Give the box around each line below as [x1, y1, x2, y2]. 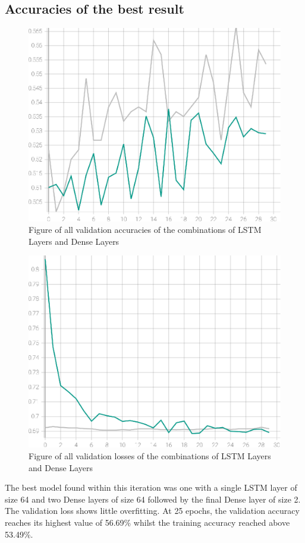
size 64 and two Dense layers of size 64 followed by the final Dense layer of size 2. [5, 493, 301, 505]
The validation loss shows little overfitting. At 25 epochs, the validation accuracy [5, 504, 300, 517]
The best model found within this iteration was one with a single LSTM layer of [5, 481, 297, 494]
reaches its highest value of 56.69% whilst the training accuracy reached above [5, 516, 290, 528]
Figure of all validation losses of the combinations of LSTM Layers [29, 450, 271, 462]
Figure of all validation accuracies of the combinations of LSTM [29, 223, 262, 236]
